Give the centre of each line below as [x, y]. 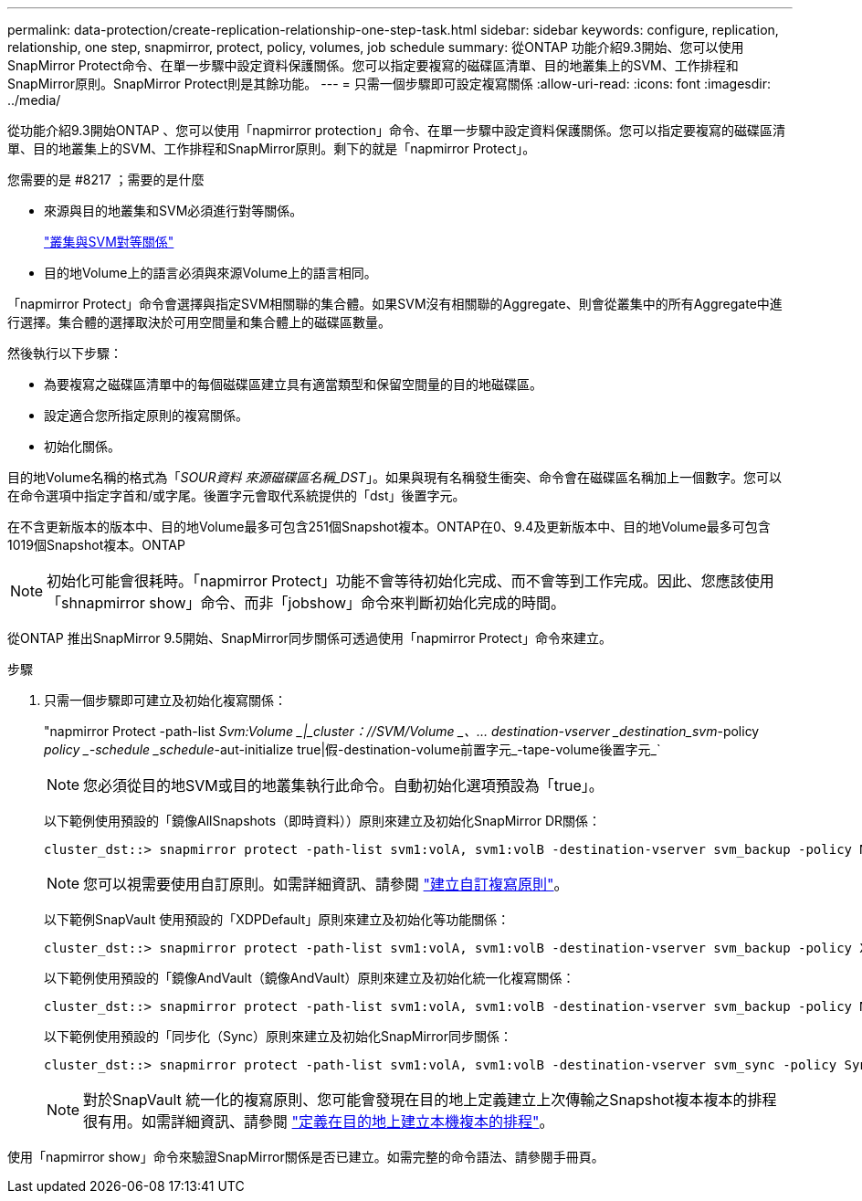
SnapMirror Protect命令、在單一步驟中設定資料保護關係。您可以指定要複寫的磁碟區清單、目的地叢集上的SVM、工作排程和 [373, 65]
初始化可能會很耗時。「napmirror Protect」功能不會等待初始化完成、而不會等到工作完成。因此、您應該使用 [410, 581]
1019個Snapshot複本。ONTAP [96, 545]
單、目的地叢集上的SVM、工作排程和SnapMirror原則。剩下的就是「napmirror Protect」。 [272, 148]
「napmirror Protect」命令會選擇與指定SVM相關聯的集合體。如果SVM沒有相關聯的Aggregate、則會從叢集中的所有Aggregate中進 [395, 304]
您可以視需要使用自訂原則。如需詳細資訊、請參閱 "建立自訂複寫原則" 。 [326, 884]
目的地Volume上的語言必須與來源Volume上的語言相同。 [210, 273]
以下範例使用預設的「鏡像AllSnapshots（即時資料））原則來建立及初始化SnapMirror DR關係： [322, 821]
